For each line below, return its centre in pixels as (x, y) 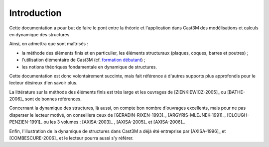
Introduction (35, 13)
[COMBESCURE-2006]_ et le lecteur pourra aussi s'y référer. (71, 138)
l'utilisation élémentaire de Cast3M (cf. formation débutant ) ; (83, 60)
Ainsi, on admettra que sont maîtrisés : (49, 44)
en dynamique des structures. (40, 34)
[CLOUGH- (238, 115)
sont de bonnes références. (53, 99)
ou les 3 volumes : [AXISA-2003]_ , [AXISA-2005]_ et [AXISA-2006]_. (115, 122)
